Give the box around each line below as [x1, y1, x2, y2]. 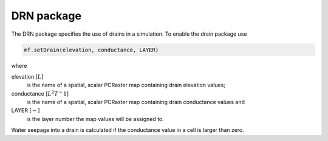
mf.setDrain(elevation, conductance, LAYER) [24, 46, 159, 53]
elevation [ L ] [11, 73, 44, 80]
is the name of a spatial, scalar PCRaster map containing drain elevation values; [26, 82, 226, 89]
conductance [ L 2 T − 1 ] [11, 90, 69, 97]
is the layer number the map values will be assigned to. [26, 115, 164, 122]
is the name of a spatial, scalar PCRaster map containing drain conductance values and [26, 99, 245, 106]
